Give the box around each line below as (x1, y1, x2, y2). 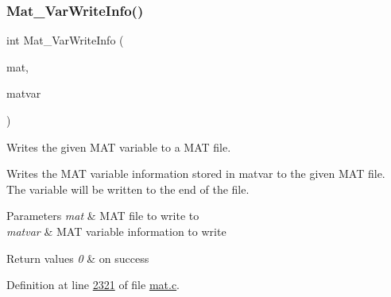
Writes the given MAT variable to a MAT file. (6, 138, 231, 155)
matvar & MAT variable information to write (6, 222, 226, 239)
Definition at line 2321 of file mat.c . (6, 276, 180, 293)
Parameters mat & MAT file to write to (6, 207, 199, 224)
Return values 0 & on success (6, 249, 149, 266)
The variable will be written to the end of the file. (6, 180, 250, 197)
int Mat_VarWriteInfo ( (6, 32, 124, 48)
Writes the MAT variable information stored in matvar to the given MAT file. (6, 165, 385, 182)
